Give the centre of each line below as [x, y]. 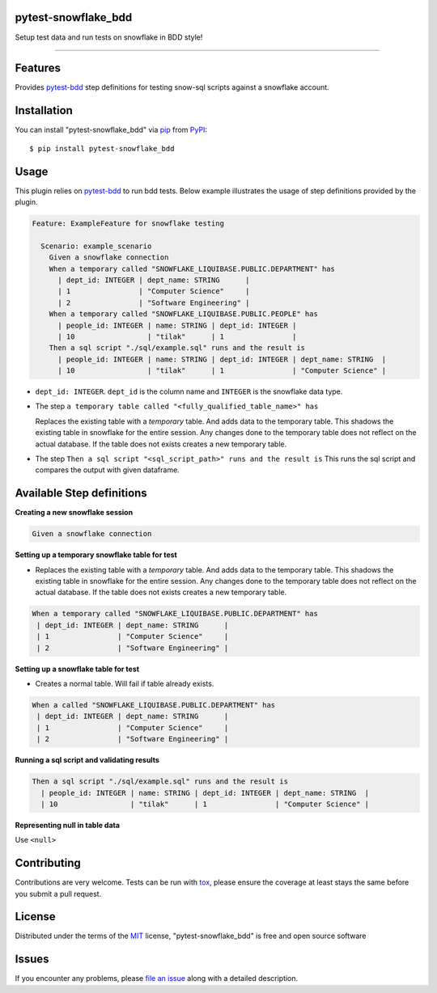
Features [38, 68]
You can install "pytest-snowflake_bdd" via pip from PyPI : [111, 130]
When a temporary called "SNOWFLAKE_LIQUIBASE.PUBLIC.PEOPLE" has [184, 314]
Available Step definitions [81, 493]
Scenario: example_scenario [96, 246]
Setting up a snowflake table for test [77, 669]
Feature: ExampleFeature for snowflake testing [128, 224]
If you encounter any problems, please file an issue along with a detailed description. [157, 978]
